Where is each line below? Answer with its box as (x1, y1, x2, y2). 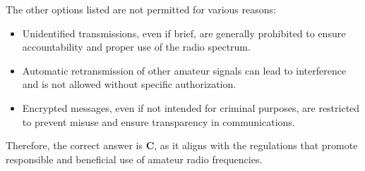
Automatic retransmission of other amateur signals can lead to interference (22, 63, 347, 77)
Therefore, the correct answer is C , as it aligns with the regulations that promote (6, 138, 358, 153)
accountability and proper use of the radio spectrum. (22, 39, 251, 54)
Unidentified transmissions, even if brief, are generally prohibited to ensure (22, 25, 346, 40)
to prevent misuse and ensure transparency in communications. (22, 114, 295, 129)
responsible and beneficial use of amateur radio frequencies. (6, 151, 263, 166)
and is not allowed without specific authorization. (22, 77, 237, 91)
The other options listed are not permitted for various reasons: (6, 2, 276, 16)
